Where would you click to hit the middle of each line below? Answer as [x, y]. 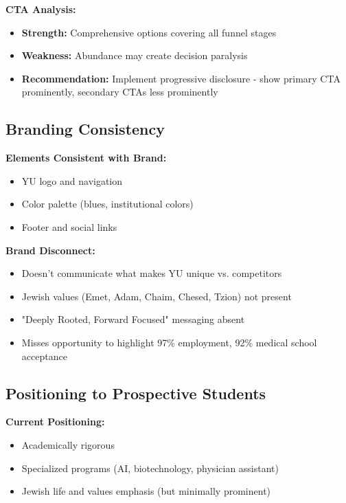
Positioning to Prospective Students [136, 393]
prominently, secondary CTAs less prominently [120, 92]
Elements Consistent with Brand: [86, 158]
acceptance [44, 356]
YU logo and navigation [72, 180]
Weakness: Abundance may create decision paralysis [135, 55]
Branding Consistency [85, 129]
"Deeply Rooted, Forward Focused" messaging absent [133, 319]
